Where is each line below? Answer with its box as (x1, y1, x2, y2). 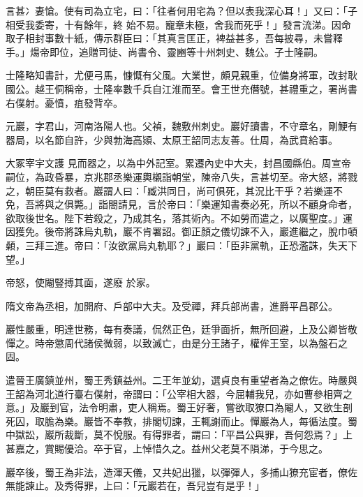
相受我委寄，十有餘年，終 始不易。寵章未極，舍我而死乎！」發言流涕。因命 (6, 17, 351, 31)
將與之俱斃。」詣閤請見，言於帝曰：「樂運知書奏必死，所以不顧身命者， (34, 197, 357, 212)
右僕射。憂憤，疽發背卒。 (6, 95, 123, 110)
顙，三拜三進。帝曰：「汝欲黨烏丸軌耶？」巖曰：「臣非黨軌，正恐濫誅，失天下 (6, 237, 357, 252)
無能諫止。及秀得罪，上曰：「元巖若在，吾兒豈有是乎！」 (6, 478, 265, 493)
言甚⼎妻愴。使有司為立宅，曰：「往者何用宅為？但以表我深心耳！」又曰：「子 (6, 3, 357, 17)
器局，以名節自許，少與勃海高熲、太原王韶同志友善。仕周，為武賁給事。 (6, 132, 338, 147)
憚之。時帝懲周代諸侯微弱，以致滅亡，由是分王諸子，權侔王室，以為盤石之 (6, 335, 348, 350)
